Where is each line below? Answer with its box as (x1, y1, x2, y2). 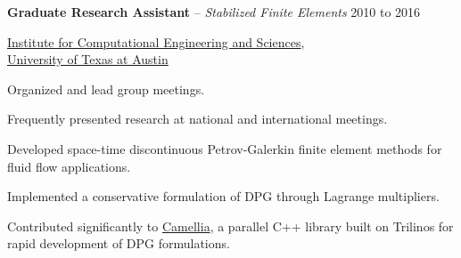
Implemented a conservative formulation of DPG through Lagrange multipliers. (7, 187, 440, 206)
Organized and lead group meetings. (7, 79, 205, 98)
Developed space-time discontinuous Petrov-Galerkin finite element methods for (7, 139, 442, 157)
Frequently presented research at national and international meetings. (7, 109, 388, 128)
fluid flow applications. (7, 157, 131, 175)
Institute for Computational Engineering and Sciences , (7, 32, 305, 51)
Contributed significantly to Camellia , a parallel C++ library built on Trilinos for (7, 216, 454, 235)
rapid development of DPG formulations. (7, 234, 230, 253)
